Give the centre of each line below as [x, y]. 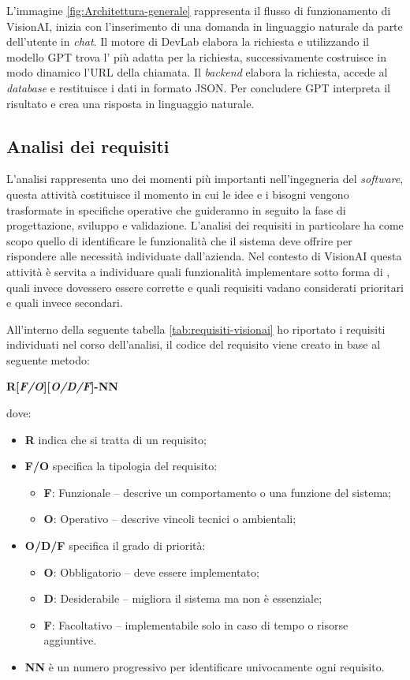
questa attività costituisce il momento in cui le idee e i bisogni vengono [178, 194]
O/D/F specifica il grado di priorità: [115, 545]
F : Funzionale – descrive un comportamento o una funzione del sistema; [217, 492]
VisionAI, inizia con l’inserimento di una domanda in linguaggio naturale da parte [205, 26]
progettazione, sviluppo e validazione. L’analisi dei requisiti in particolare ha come [205, 225]
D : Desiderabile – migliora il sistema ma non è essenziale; [183, 598]
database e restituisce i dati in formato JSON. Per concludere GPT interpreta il [199, 87]
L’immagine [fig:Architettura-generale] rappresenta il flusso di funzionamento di [199, 10]
